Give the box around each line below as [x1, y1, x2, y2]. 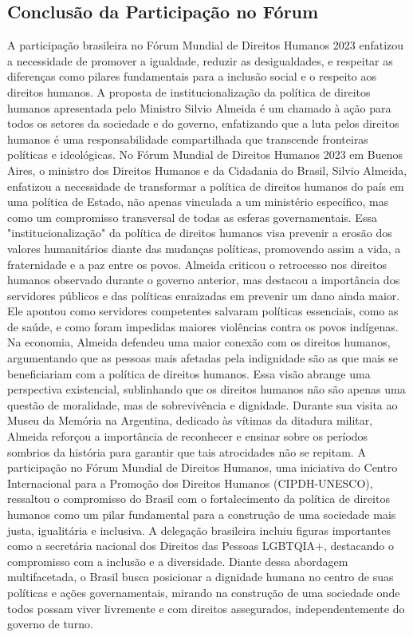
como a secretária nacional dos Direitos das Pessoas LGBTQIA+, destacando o [7, 537, 394, 554]
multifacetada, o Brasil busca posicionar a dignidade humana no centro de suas [7, 568, 394, 585]
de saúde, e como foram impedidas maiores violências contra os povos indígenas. [7, 318, 399, 334]
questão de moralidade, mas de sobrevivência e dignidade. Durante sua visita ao [7, 396, 398, 413]
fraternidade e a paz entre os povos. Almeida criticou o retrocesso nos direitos [7, 255, 387, 272]
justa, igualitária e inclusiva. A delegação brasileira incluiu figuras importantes [7, 521, 391, 538]
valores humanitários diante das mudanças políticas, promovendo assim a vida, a [7, 239, 401, 256]
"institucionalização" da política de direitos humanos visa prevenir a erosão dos [7, 224, 392, 241]
